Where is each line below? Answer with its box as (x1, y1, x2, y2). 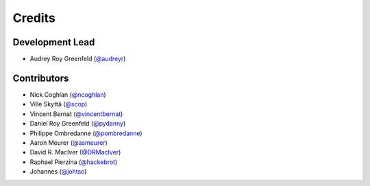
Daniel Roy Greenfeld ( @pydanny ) (29, 119, 126, 128)
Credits (12, 10, 56, 25)
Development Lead (12, 36, 95, 48)
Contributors (12, 72, 69, 84)
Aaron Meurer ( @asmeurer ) (29, 138, 108, 147)
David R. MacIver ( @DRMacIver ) (29, 148, 121, 156)
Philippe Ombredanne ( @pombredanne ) (29, 129, 143, 137)
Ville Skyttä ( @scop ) (29, 100, 88, 108)
